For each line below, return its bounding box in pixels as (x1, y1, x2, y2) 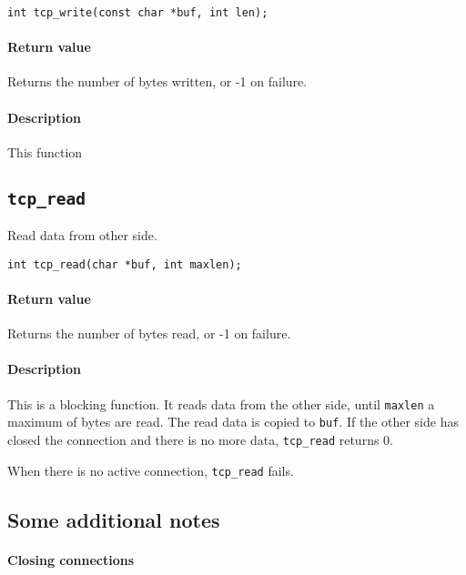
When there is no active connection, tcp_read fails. (7, 460, 294, 479)
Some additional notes (7, 505, 220, 533)
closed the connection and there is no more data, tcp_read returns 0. (7, 429, 393, 449)
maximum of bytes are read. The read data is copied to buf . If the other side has (7, 412, 459, 431)
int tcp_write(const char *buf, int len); (7, 6, 268, 19)
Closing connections (7, 550, 135, 569)
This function (7, 142, 83, 161)
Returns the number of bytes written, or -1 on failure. (7, 72, 308, 91)
